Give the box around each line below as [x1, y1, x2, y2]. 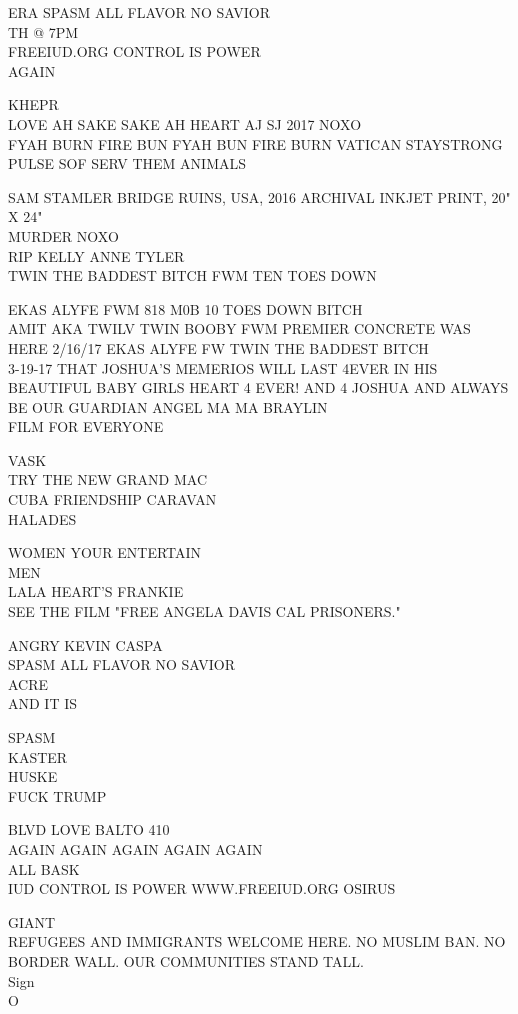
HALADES [8, 508, 77, 529]
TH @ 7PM [8, 21, 79, 42]
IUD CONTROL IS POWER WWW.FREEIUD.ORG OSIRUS [8, 878, 396, 899]
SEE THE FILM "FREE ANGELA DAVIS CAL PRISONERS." [8, 601, 401, 622]
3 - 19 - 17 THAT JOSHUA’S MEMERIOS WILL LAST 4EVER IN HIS [8, 357, 438, 378]
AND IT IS [8, 693, 78, 714]
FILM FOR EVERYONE [8, 416, 164, 437]
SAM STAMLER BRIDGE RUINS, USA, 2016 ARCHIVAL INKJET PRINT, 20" [8, 186, 511, 207]
